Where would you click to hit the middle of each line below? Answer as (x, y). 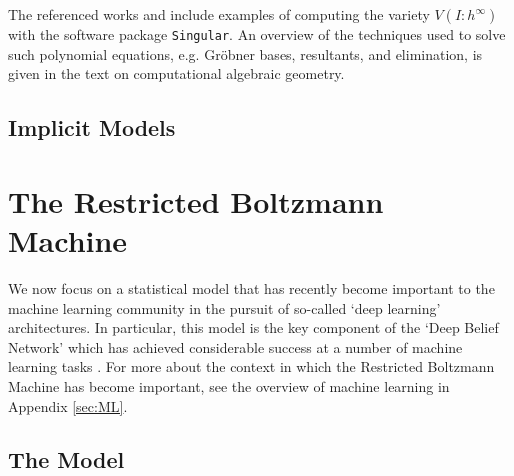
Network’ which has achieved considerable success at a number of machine (235, 346)
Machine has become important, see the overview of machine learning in (229, 385)
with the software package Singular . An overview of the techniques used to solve (257, 34)
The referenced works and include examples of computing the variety (219, 14)
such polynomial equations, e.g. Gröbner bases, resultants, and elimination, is (245, 53)
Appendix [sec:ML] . (68, 405)
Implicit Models (92, 127)
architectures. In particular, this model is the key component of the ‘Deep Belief (253, 327)
